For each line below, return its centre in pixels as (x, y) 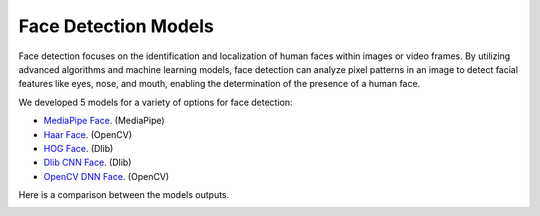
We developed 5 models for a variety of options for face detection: (155, 102)
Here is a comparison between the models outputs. (124, 195)
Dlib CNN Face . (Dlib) (87, 162)
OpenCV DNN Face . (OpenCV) (106, 176)
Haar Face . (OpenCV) (88, 134)
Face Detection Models (116, 26)
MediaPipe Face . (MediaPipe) (104, 121)
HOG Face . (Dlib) (78, 148)
